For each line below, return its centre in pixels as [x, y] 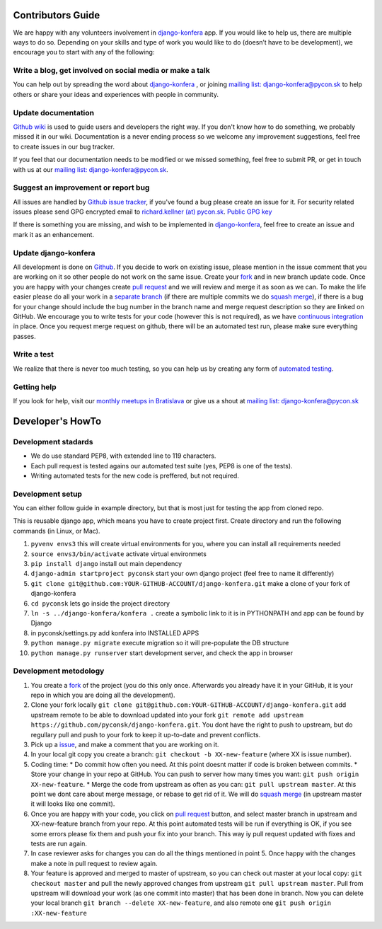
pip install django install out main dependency [106, 564]
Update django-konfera [54, 253]
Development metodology [59, 671]
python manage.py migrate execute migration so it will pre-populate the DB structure [160, 643]
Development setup [48, 494]
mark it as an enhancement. [54, 234]
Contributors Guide [57, 15]
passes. [24, 336]
